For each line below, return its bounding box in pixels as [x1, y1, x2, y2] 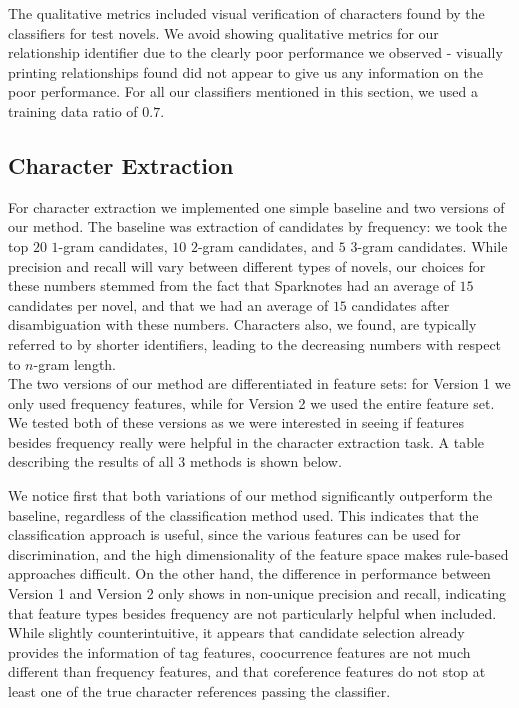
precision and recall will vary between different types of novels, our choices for [8, 255, 486, 276]
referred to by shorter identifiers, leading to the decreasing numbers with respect [8, 333, 502, 354]
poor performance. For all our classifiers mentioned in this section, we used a [8, 81, 478, 102]
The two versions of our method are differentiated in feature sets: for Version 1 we [8, 373, 511, 394]
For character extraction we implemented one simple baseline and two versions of [8, 196, 505, 217]
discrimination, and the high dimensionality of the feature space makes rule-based [8, 543, 509, 564]
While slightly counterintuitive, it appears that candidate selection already [8, 622, 465, 643]
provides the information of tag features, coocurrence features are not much [8, 641, 471, 662]
